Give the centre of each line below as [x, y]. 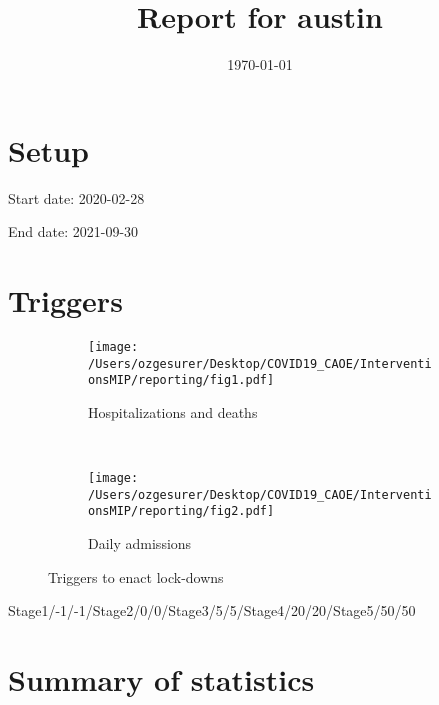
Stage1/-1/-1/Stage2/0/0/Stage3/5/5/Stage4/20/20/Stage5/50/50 [212, 610]
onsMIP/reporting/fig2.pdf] [181, 511]
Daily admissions [140, 543]
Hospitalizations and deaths [173, 411]
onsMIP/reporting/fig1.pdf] [181, 380]
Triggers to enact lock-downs [136, 576]
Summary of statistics [161, 679]
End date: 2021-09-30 [73, 231]
